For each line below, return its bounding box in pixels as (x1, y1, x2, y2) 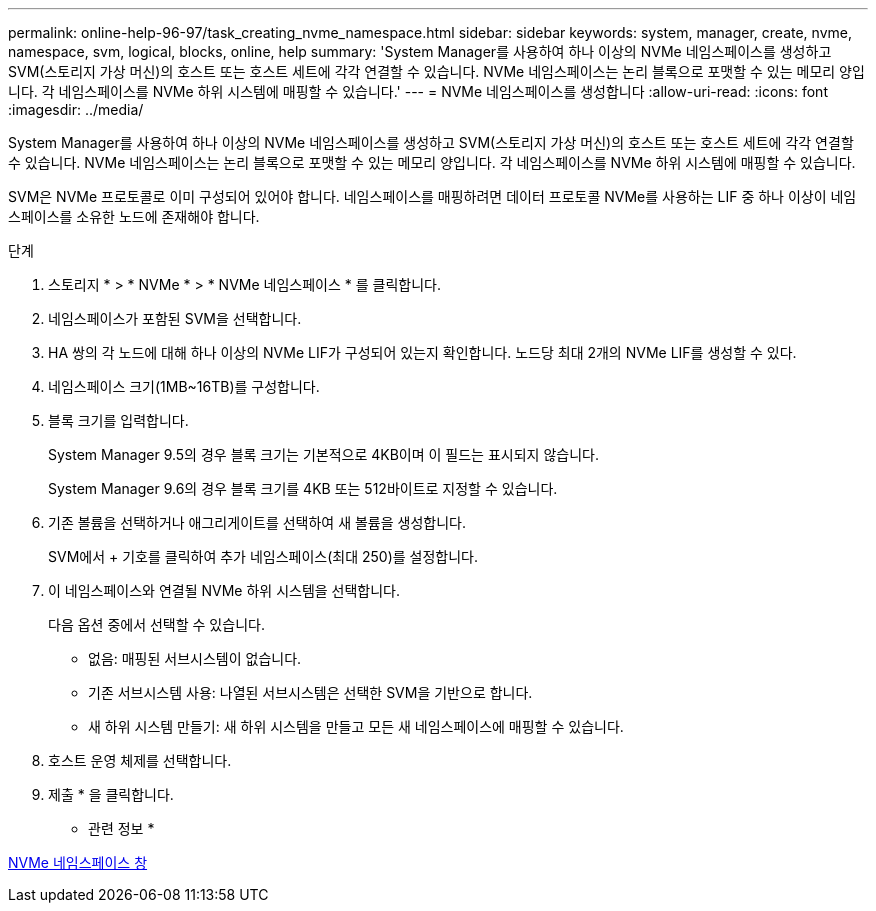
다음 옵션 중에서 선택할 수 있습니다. (48, 616, 265, 633)
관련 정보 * (88, 820, 155, 837)
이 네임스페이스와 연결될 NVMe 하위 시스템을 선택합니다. (48, 582, 401, 599)
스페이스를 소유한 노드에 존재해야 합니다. (8, 208, 260, 225)
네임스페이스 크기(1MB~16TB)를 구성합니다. (48, 378, 320, 395)
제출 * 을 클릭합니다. (48, 786, 174, 803)
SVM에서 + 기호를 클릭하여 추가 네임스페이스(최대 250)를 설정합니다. (48, 548, 479, 565)
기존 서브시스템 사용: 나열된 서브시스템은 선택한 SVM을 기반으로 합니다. (88, 684, 533, 701)
